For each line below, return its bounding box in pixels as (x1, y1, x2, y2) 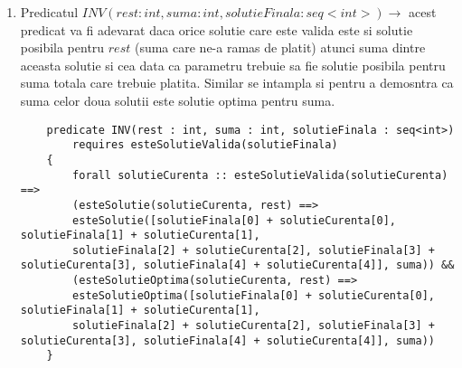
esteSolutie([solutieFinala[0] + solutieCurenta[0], (72, 213, 397, 227)
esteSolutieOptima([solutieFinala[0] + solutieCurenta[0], (72, 288, 435, 302)
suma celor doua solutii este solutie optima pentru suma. (20, 90, 335, 109)
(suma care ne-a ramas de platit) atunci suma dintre (134, 38, 426, 57)
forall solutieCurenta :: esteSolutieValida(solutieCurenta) (72, 168, 448, 182)
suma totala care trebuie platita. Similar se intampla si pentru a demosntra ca (20, 73, 454, 92)
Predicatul (20, 3, 79, 21)
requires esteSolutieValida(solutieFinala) (72, 138, 338, 152)
